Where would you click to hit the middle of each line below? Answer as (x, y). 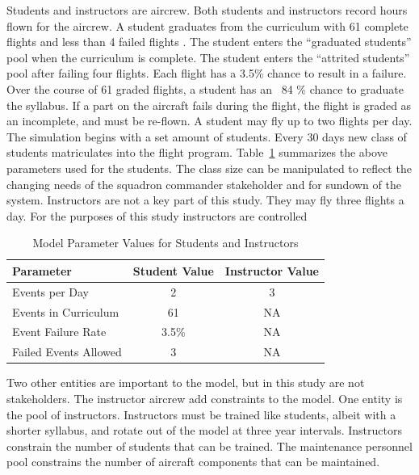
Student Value (173, 270)
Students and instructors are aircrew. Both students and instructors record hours (207, 10)
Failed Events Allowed (67, 352)
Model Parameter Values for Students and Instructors (166, 243)
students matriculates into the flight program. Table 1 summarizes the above (197, 152)
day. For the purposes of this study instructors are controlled (157, 215)
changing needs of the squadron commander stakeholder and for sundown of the (204, 184)
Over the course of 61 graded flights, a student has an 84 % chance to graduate (205, 88)
